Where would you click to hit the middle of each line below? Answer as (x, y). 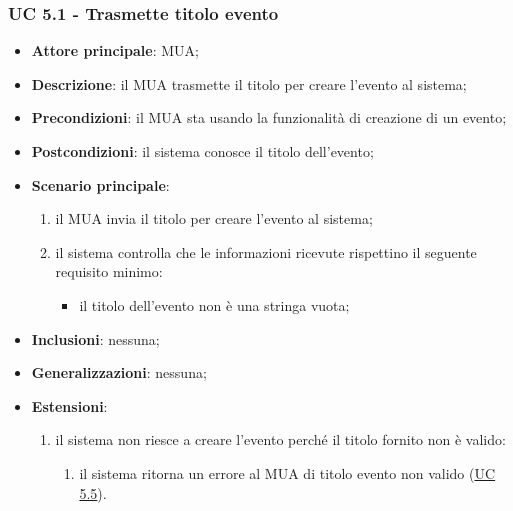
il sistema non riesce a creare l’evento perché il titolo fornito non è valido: (280, 439)
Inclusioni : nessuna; (95, 338)
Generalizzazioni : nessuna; (119, 372)
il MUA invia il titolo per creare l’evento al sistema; (214, 218)
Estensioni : (69, 405)
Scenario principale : (100, 184)
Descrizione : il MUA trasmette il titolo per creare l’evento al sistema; (249, 83)
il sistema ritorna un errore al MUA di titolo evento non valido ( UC (287, 472)
